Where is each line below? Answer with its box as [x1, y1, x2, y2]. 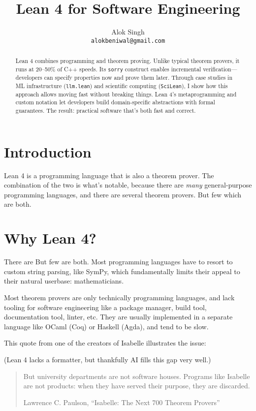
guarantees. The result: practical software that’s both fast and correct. [15, 106, 196, 115]
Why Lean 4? [4, 228, 96, 248]
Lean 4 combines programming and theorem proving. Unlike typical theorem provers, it [15, 57, 240, 65]
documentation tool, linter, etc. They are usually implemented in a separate [4, 312, 233, 322]
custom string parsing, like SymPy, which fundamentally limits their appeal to [4, 266, 240, 276]
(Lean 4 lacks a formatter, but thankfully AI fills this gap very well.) [4, 354, 211, 364]
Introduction [4, 141, 92, 161]
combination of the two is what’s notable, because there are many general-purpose [4, 180, 252, 190]
